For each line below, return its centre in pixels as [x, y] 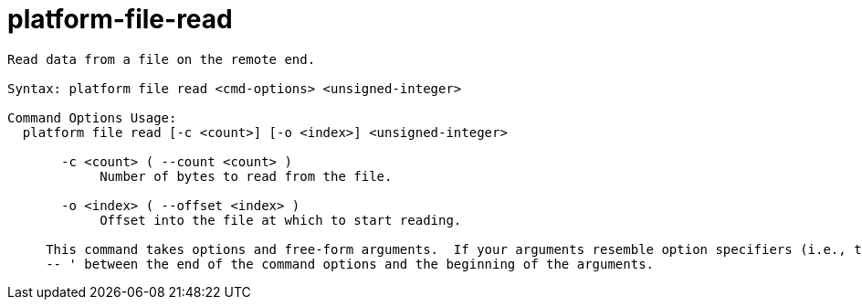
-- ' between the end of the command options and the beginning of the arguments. [350, 264]
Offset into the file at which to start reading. [281, 220]
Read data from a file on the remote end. [162, 59]
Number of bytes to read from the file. [246, 176]
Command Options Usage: [92, 117]
